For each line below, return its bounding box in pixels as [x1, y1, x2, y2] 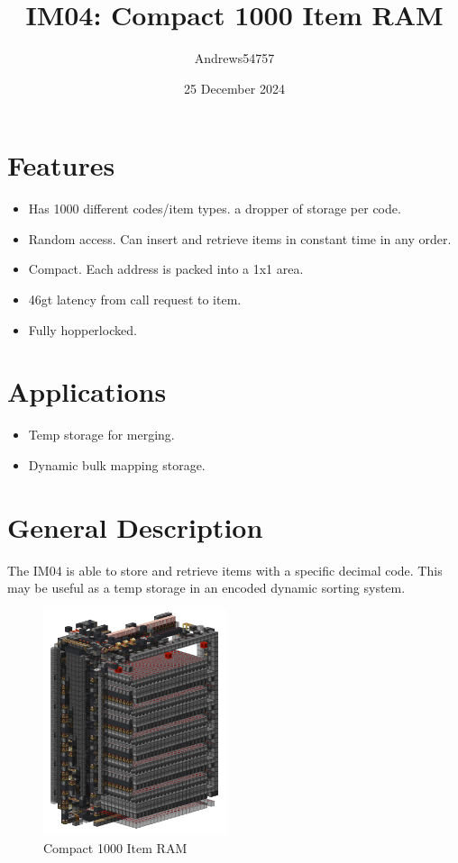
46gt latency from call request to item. [28, 290, 242, 309]
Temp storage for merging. [28, 425, 175, 444]
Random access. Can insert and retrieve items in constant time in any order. [28, 229, 452, 248]
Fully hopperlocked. [28, 320, 137, 339]
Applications [7, 373, 167, 410]
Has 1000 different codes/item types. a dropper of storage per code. [28, 199, 401, 218]
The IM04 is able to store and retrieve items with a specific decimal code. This [7, 560, 443, 579]
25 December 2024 [184, 78, 285, 97]
